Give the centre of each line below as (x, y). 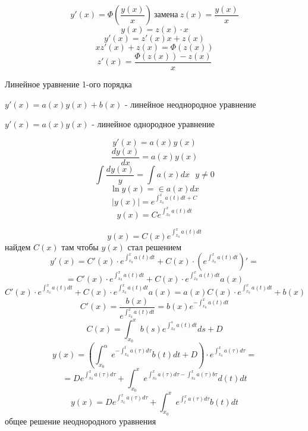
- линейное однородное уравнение (153, 124)
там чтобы (80, 246)
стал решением (155, 246)
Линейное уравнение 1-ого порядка (68, 84)
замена (166, 15)
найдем (18, 246)
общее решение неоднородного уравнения (81, 421)
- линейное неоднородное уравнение (190, 104)
